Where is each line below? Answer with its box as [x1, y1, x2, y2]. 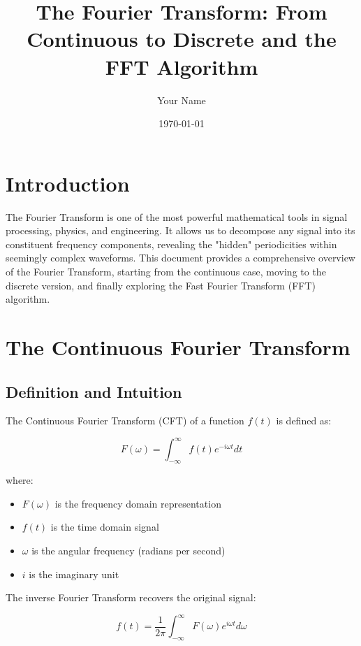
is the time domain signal [50, 519, 159, 534]
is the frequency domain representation [54, 496, 221, 510]
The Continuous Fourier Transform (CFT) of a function [6, 413, 244, 428]
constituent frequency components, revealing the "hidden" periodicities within [6, 236, 337, 251]
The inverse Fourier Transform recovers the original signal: [6, 590, 256, 605]
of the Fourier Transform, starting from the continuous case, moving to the [6, 264, 326, 278]
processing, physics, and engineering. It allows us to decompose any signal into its [6, 223, 355, 238]
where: [6, 473, 34, 487]
